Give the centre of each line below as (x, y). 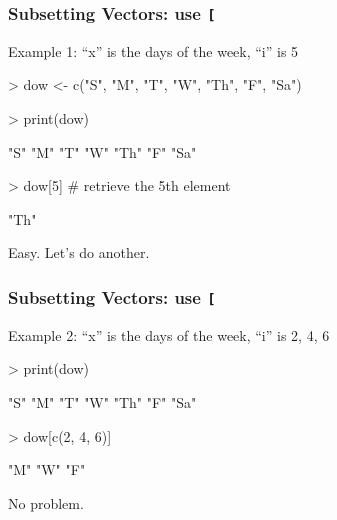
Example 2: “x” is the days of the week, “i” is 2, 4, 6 (169, 334)
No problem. (46, 502)
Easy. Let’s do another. (79, 252)
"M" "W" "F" (47, 469)
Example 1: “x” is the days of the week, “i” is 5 (153, 50)
